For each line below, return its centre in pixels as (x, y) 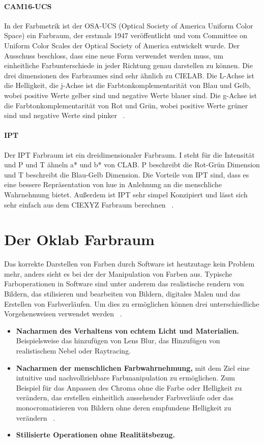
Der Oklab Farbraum (79, 239)
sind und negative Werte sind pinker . (65, 115)
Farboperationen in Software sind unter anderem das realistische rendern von (124, 284)
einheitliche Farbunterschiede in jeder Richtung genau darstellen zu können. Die (128, 65)
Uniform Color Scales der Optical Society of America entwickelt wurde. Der (122, 45)
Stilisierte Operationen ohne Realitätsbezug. (95, 435)
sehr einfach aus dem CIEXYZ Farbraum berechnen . (89, 204)
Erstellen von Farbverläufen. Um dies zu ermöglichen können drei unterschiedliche (132, 303)
